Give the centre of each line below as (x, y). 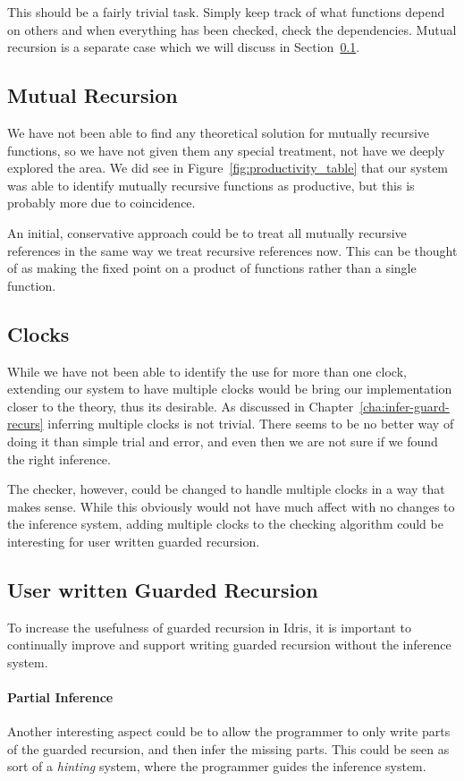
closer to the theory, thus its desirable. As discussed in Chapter (181, 406)
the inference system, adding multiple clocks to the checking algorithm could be (225, 524)
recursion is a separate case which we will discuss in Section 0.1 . (184, 47)
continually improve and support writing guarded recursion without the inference (229, 645)
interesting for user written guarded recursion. (134, 541)
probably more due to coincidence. (101, 203)
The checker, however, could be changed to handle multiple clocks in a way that (226, 489)
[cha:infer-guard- (405, 406)
